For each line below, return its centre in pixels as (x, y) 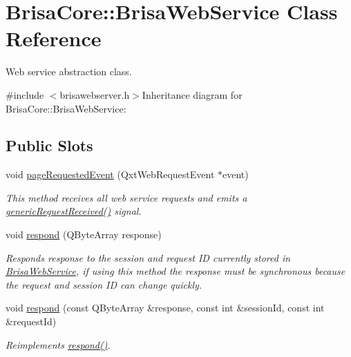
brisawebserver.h (95, 94)
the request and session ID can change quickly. (104, 284)
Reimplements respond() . (58, 344)
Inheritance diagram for (192, 94)
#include (25, 94)
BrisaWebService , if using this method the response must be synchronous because (175, 271)
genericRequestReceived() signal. (74, 211)
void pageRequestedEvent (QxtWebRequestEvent (110, 174)
